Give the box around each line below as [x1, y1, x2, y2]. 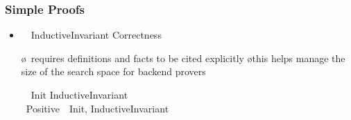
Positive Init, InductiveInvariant [26, 101, 169, 115]
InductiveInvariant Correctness [31, 28, 162, 42]
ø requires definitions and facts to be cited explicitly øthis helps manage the [21, 50, 345, 65]
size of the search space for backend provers [21, 64, 206, 79]
